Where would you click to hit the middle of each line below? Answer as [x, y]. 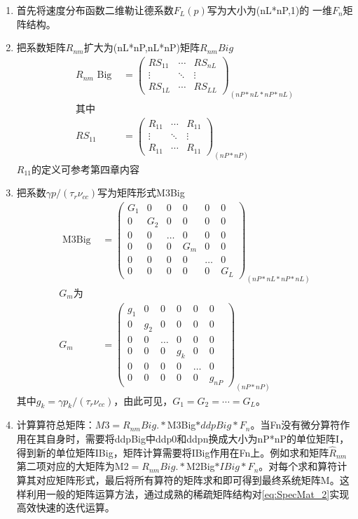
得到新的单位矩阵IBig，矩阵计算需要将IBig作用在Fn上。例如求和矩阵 [173, 452]
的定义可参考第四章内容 [86, 169]
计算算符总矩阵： [56, 425]
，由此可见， [143, 400]
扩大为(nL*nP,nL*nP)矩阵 [142, 47]
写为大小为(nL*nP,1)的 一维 [269, 10]
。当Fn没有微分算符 [295, 425]
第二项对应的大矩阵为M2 [73, 466]
